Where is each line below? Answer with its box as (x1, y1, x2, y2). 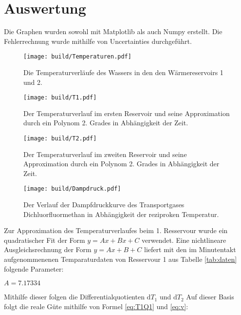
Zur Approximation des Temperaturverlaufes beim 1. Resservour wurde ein (4, 225, 228, 236)
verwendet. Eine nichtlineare (141, 235, 226, 245)
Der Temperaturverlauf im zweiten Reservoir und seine (23, 149, 187, 159)
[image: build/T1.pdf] (23, 94, 97, 101)
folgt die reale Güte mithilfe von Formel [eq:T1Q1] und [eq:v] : (4, 301, 188, 311)
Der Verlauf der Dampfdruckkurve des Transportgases (23, 199, 185, 210)
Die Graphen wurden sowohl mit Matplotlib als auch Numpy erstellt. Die (4, 26, 222, 37)
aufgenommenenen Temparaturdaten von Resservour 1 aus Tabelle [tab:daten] (4, 254, 237, 264)
